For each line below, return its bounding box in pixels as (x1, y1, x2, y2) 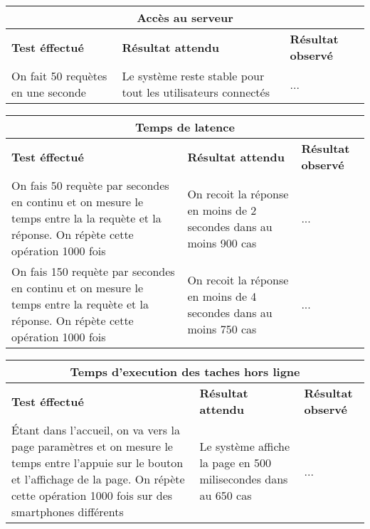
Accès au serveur (137, 9, 233, 26)
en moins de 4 (187, 287, 257, 304)
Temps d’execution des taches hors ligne (70, 363, 300, 380)
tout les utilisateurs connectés (122, 84, 270, 100)
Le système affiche (199, 438, 290, 454)
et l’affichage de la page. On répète (11, 471, 185, 487)
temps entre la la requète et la (11, 210, 162, 226)
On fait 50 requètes (11, 68, 107, 84)
